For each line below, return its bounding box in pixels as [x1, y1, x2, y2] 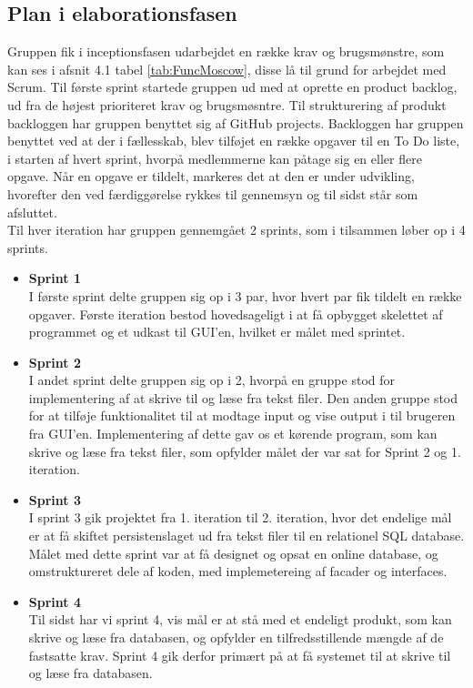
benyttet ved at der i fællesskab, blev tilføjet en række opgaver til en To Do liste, [7, 131, 460, 150]
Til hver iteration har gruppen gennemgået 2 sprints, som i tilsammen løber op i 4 [7, 220, 466, 239]
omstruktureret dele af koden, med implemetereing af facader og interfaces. [28, 562, 448, 581]
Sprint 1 [28, 268, 81, 288]
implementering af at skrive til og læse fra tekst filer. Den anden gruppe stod [28, 388, 458, 407]
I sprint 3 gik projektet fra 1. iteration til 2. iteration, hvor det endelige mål [28, 508, 452, 527]
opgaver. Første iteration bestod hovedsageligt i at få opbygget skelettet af [28, 304, 443, 323]
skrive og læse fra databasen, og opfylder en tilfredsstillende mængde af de [28, 628, 444, 647]
